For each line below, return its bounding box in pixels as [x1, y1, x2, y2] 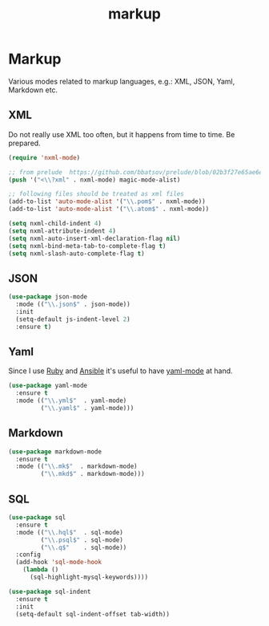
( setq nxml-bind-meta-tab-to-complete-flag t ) [8, 242, 167, 250]
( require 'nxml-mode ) [8, 153, 81, 161]
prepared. [8, 138, 42, 148]
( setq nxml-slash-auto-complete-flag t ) [8, 250, 146, 258]
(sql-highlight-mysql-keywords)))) [29, 573, 149, 581]
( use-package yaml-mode [8, 382, 88, 390]
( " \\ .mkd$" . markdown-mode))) [40, 470, 146, 478]
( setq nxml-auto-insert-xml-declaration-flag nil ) [8, 234, 181, 242]
